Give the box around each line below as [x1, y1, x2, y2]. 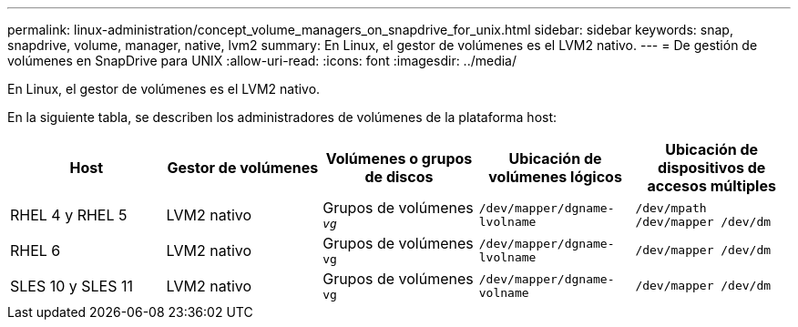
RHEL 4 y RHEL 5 [10, 205, 128, 224]
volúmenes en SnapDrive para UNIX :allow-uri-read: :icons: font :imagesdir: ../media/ [7, 53, 517, 68]
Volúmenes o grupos [325, 149, 473, 168]
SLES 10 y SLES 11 [10, 276, 133, 295]
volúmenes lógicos [488, 168, 622, 186]
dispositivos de [658, 158, 766, 177]
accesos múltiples [647, 177, 776, 195]
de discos [364, 168, 434, 186]
